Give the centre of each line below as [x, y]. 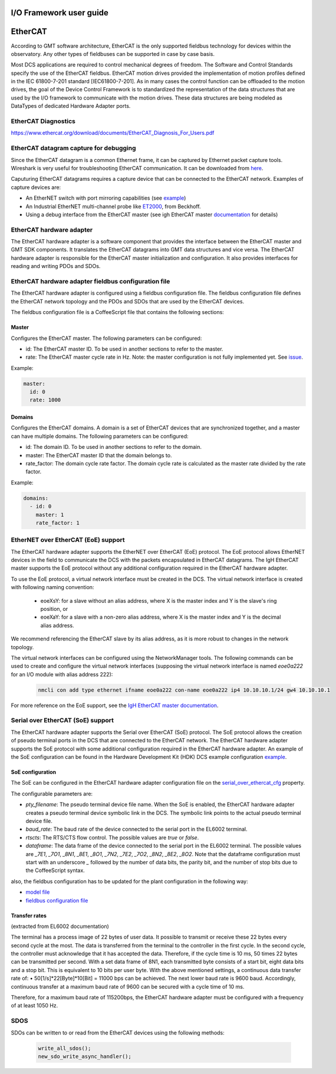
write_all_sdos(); [65, 1048]
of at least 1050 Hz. [34, 1006]
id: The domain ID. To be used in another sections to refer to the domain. [114, 447]
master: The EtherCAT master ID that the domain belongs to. [99, 455]
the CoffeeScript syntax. [55, 870]
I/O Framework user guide [60, 13]
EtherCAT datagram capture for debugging [73, 148]
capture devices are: [36, 187]
